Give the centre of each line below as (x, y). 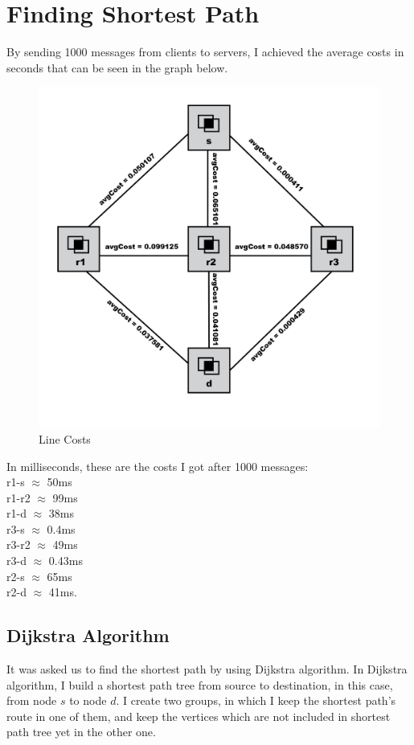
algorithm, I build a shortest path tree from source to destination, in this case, (200, 684)
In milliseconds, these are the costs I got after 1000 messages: (158, 466)
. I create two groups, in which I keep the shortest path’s (256, 700)
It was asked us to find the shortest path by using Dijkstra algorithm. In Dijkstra (207, 669)
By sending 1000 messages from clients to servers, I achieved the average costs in (205, 52)
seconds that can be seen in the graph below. (117, 67)
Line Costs (65, 438)
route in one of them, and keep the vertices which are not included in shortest (199, 716)
